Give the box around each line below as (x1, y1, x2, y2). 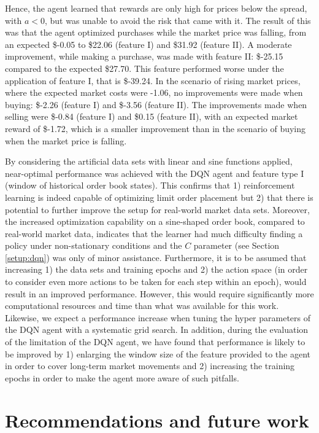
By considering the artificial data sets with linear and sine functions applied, (5, 155, 293, 168)
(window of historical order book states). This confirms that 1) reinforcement (5, 179, 295, 192)
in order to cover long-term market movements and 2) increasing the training (5, 359, 295, 372)
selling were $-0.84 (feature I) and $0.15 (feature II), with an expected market (5, 110, 298, 123)
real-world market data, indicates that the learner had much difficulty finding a (5, 227, 303, 240)
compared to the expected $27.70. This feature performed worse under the (5, 61, 284, 74)
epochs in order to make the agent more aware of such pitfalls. (5, 371, 239, 384)
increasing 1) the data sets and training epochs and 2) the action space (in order (5, 263, 308, 276)
